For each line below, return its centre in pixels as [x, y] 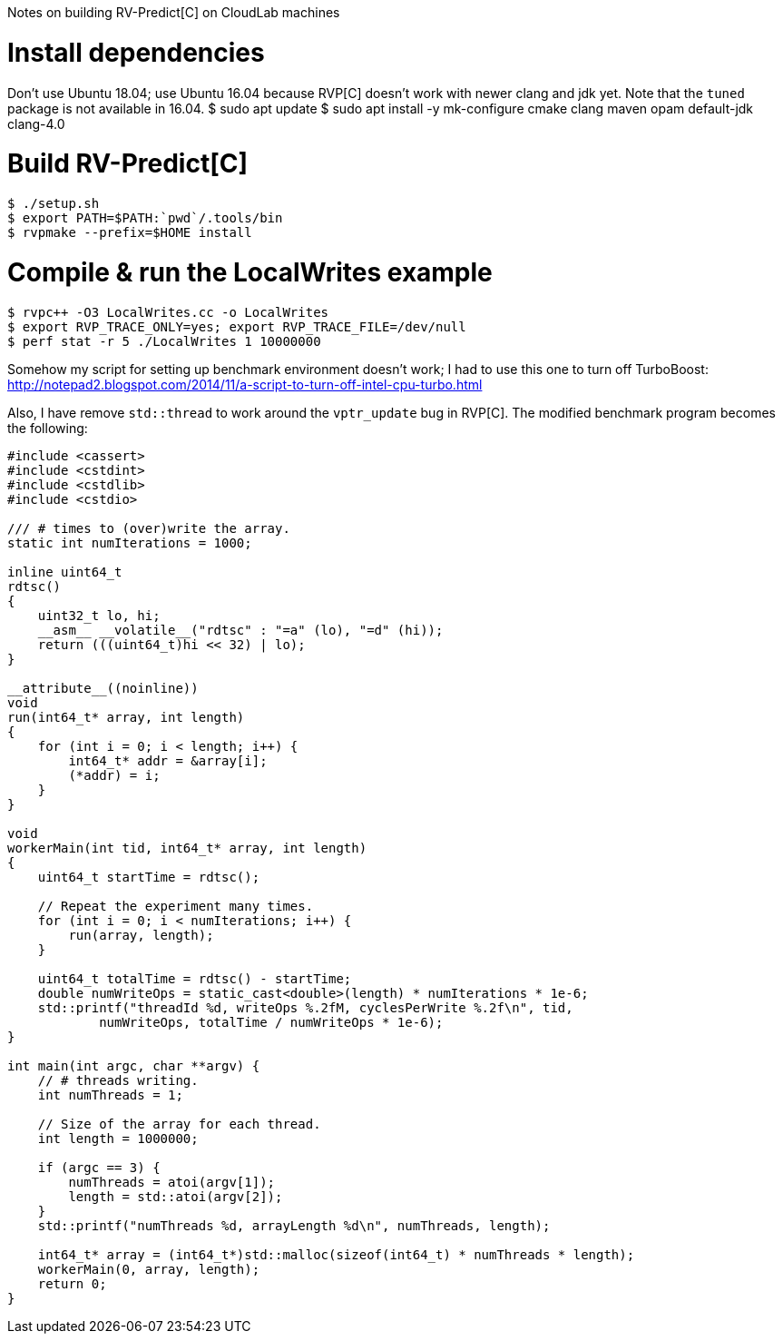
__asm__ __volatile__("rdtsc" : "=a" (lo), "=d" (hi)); [240, 630]
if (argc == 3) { [99, 1167]
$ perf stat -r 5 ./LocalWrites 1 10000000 [164, 341]
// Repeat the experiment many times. [176, 906]
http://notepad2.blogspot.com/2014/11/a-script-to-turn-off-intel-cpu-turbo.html [245, 384]
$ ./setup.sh [54, 203]
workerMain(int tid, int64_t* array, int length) [187, 848]
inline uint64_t [65, 572]
